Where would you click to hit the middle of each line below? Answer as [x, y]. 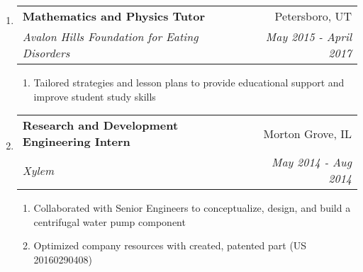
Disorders [46, 53]
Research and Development [100, 125]
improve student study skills [95, 96]
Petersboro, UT [313, 16]
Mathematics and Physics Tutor [113, 16]
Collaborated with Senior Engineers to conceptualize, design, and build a [192, 208]
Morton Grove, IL [307, 133]
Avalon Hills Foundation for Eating [110, 36]
